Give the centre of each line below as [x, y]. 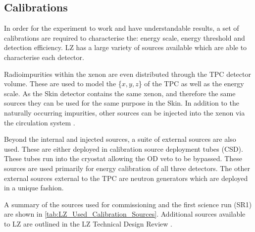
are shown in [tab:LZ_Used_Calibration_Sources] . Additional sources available [125, 214]
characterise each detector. [44, 57]
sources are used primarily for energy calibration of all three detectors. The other [127, 168]
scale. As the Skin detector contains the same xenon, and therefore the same [120, 93]
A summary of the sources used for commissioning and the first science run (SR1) [128, 204]
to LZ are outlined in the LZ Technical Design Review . [88, 223]
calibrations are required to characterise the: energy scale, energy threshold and [125, 37]
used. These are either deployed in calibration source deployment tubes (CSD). [124, 148]
